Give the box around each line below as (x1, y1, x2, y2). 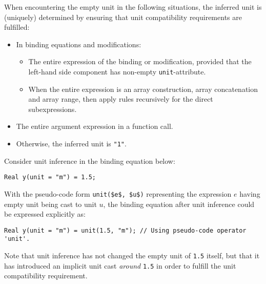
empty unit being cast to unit (4, 198, 97, 209)
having (239, 188, 260, 199)
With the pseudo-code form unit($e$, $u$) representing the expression (4, 188, 232, 199)
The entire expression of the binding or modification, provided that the (28, 56, 252, 67)
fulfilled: (4, 22, 30, 32)
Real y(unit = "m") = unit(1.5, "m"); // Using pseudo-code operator (4, 226, 247, 234)
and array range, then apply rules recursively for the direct (28, 93, 213, 104)
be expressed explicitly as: (4, 209, 86, 219)
